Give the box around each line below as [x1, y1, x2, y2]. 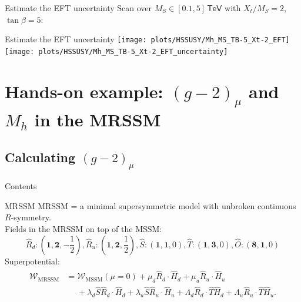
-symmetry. [11, 211, 51, 223]
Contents [5, 180, 37, 192]
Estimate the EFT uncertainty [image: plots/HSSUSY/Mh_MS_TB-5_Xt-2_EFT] [5, 33, 290, 45]
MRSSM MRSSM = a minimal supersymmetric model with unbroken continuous [5, 199, 296, 212]
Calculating [5, 147, 76, 166]
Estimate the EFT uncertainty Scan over [5, 2, 152, 14]
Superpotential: [5, 254, 60, 267]
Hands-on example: [5, 79, 163, 103]
